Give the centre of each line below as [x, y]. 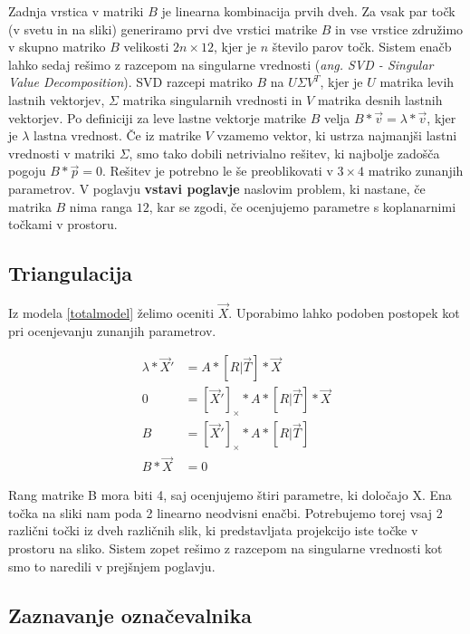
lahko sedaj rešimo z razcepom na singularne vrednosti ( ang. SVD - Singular [221, 64]
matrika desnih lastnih [380, 99]
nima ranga [101, 206]
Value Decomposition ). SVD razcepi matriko [130, 82]
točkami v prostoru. [63, 224]
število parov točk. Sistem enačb [362, 47]
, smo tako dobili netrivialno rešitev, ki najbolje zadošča [284, 153]
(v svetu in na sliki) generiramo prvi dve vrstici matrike [163, 29]
